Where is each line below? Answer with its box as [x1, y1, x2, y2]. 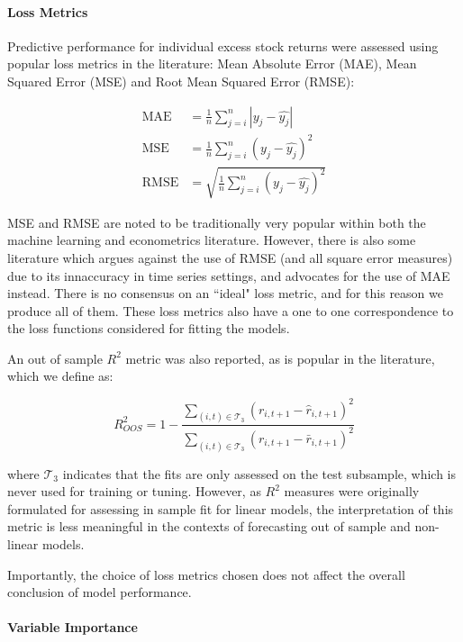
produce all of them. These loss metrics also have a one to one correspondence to [7, 301, 454, 320]
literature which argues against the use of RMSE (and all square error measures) [7, 248, 453, 267]
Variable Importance [7, 618, 138, 637]
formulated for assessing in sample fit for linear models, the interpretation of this [7, 499, 454, 518]
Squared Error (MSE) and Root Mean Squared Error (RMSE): [7, 71, 355, 90]
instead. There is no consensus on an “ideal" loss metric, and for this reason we [7, 284, 443, 303]
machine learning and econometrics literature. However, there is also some [7, 231, 416, 249]
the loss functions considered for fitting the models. [7, 319, 290, 338]
